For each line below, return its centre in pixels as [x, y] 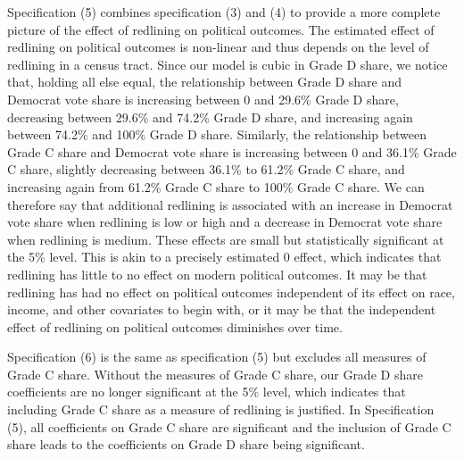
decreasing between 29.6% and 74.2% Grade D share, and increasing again [210, 117]
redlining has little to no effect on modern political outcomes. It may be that [217, 274]
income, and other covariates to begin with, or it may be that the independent [222, 309]
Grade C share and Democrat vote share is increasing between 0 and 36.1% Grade [232, 151]
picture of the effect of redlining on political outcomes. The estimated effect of [221, 29]
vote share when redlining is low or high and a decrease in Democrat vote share [225, 222]
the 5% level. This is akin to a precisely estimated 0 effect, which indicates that [224, 257]
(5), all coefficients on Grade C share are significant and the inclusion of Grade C [229, 426]
